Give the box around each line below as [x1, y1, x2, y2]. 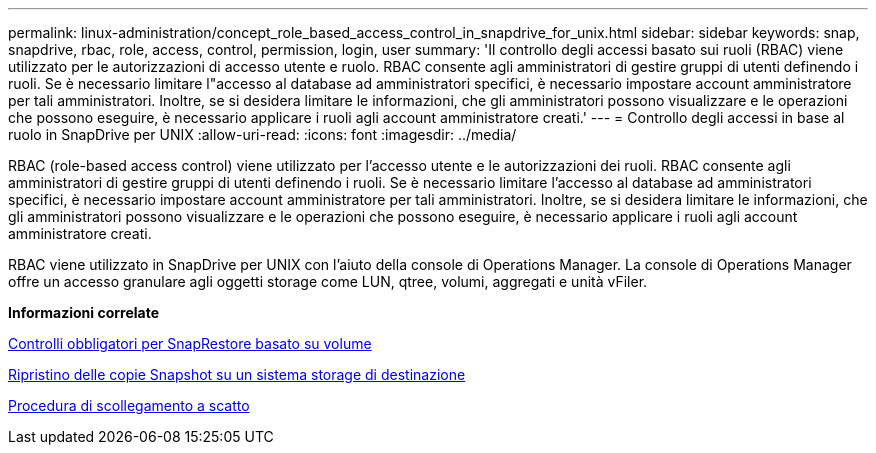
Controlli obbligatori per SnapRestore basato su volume [8, 335, 372, 352]
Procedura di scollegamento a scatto [8, 397, 250, 414]
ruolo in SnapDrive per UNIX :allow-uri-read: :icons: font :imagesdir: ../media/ [8, 126, 517, 143]
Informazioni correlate [8, 304, 160, 321]
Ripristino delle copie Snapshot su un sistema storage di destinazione [8, 366, 466, 383]
